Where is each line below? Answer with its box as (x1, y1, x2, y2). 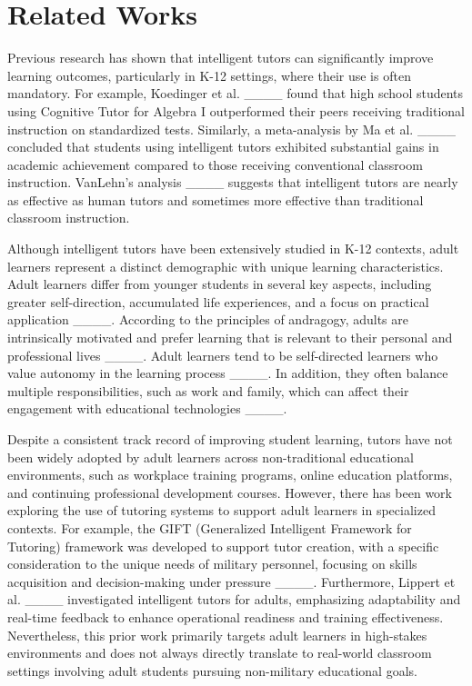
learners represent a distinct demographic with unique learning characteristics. (7, 256, 444, 275)
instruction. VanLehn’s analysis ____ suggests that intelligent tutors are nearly (7, 173, 458, 192)
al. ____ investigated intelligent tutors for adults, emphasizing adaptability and (7, 590, 461, 609)
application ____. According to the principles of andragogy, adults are (7, 310, 408, 329)
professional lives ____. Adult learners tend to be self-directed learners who (7, 345, 438, 364)
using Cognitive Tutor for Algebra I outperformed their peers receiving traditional (7, 101, 466, 120)
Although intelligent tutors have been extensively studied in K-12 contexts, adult (7, 239, 459, 258)
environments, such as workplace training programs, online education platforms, (7, 465, 453, 484)
